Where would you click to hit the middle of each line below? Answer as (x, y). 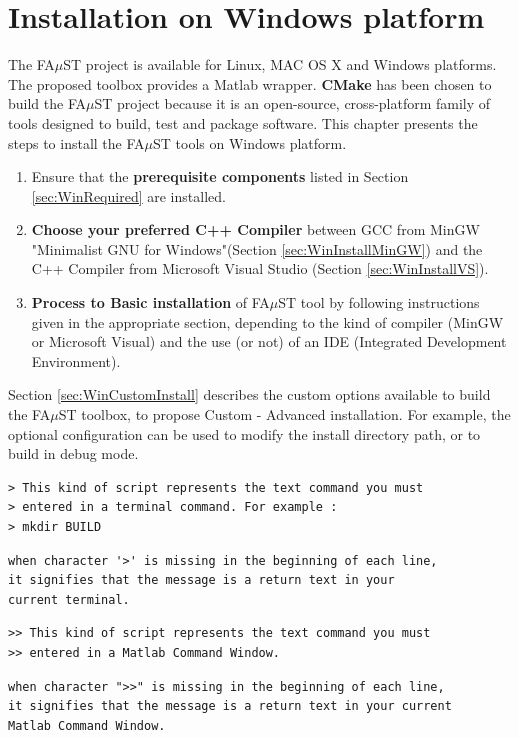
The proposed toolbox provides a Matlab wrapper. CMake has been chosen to (250, 83)
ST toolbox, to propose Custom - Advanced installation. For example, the (284, 414)
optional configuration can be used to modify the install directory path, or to (244, 433)
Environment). (76, 360)
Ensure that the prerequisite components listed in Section (220, 176)
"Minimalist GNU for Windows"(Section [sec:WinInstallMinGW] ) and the (257, 248)
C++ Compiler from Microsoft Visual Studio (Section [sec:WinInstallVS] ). (260, 268)
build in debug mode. (73, 453)
